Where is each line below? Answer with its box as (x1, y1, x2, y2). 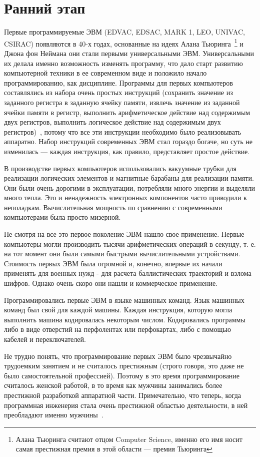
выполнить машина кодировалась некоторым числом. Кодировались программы (4, 314, 245, 324)
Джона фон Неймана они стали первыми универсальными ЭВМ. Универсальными (4, 48, 254, 58)
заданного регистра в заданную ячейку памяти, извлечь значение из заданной (4, 97, 240, 107)
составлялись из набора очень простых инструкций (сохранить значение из (4, 87, 233, 98)
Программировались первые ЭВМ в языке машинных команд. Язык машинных (4, 294, 244, 305)
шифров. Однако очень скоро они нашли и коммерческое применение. (4, 278, 218, 288)
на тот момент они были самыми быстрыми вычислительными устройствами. (4, 248, 240, 259)
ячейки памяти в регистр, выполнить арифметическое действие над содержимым (4, 107, 250, 117)
